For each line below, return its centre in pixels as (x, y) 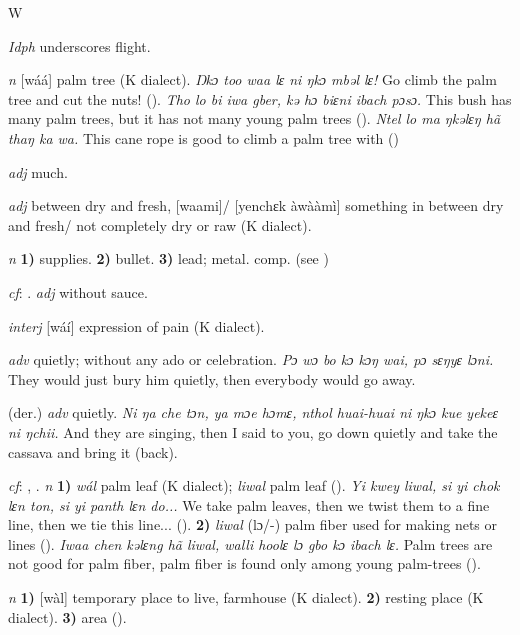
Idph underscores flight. (79, 45)
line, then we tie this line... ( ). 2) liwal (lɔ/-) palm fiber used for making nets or (253, 524)
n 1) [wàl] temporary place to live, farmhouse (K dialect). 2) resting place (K (246, 597)
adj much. (38, 171)
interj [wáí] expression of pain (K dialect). (136, 325)
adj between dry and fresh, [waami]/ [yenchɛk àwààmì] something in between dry (256, 205)
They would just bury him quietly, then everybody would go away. (212, 378)
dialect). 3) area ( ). (67, 616)
